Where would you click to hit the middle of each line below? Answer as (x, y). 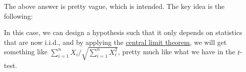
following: (19, 16)
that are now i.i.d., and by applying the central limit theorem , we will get (115, 42)
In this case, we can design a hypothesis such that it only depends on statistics (123, 32)
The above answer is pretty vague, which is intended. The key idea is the (114, 6)
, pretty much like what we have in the (177, 52)
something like (26, 52)
